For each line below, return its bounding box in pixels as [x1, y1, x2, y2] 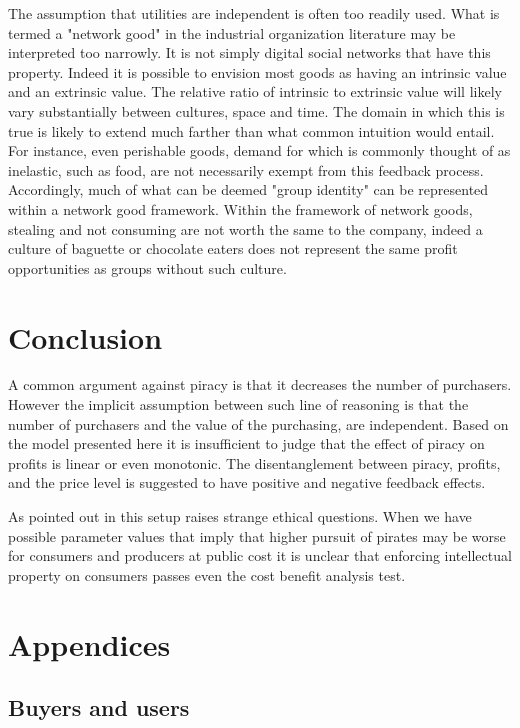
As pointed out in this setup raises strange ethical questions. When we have [8, 506, 472, 526]
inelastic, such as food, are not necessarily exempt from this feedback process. [8, 159, 484, 180]
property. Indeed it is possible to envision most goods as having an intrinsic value [8, 61, 507, 82]
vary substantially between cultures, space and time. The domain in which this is [8, 100, 505, 121]
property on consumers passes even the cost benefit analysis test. [8, 564, 406, 585]
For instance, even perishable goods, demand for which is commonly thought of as [8, 140, 511, 161]
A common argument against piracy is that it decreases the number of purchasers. [8, 374, 512, 395]
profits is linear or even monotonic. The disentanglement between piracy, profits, [8, 452, 501, 473]
